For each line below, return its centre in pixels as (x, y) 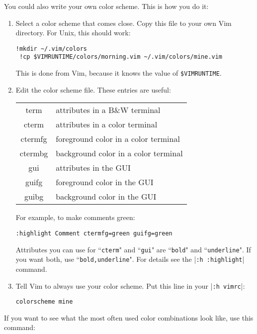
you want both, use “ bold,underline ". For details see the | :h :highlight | (130, 259)
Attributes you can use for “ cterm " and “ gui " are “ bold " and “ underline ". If (133, 249)
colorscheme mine (44, 302)
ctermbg (34, 153)
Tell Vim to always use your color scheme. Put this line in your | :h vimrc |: (130, 285)
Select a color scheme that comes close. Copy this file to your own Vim (124, 23)
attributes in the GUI (93, 168)
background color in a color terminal (119, 153)
